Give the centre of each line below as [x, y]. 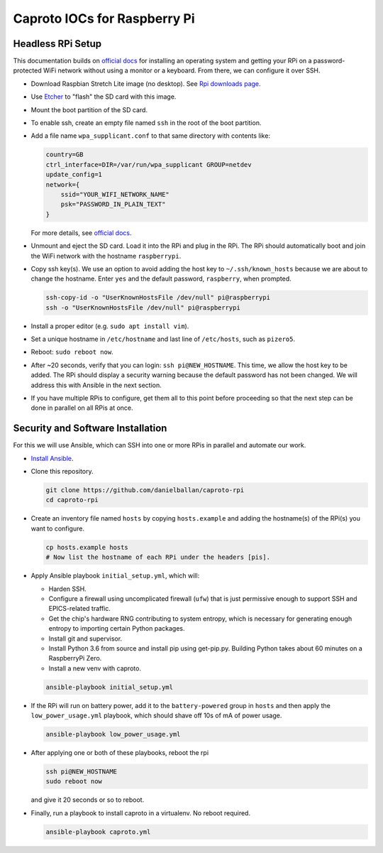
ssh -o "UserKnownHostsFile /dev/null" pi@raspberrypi [143, 308]
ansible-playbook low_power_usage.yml [113, 734]
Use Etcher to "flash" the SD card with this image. [104, 97]
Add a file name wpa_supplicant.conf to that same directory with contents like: [151, 136]
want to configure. [58, 528]
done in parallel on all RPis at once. [82, 408]
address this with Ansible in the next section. [96, 385]
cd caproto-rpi [72, 500]
